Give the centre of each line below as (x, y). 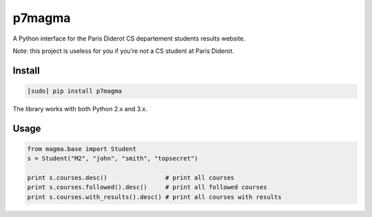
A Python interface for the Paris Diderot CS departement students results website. (129, 38)
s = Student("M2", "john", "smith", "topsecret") (113, 159)
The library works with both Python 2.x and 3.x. (80, 108)
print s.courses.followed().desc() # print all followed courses (147, 187)
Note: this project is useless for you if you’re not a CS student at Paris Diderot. (123, 51)
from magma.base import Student (82, 149)
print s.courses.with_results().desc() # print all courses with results (154, 197)
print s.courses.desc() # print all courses (131, 178)
